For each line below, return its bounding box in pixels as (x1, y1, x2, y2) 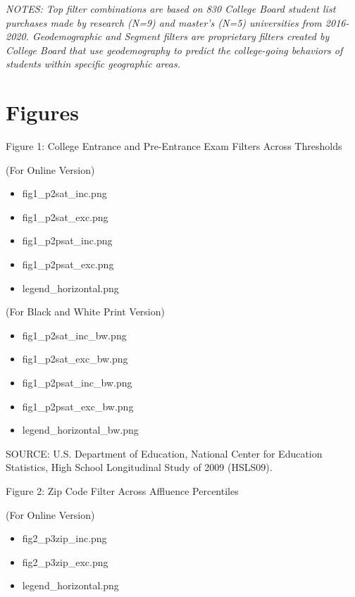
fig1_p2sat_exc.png (22, 209, 108, 224)
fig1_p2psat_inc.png (22, 233, 113, 248)
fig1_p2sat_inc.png (22, 186, 107, 201)
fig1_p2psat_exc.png (22, 257, 114, 272)
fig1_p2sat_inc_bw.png (22, 327, 127, 342)
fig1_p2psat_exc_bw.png (22, 398, 134, 413)
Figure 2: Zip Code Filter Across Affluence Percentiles (6, 484, 239, 498)
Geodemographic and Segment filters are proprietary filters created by (32, 29, 330, 44)
